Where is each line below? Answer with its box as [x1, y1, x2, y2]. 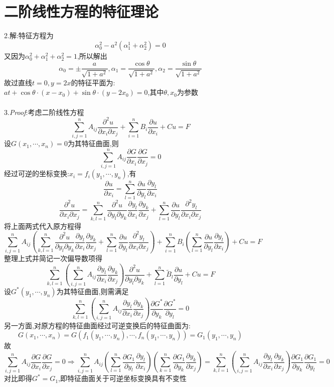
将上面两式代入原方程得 [4, 220, 81, 231]
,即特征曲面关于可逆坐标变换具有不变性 [58, 373, 187, 383]
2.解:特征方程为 [4, 30, 54, 41]
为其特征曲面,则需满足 [56, 286, 129, 296]
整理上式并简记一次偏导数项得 [4, 253, 102, 264]
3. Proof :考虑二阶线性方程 [4, 106, 84, 117]
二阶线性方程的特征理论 [4, 1, 159, 22]
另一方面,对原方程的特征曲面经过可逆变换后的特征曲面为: [4, 320, 191, 330]
